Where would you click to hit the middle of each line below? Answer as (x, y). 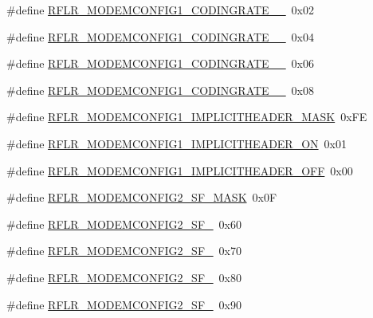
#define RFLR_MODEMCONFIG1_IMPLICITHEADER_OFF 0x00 (180, 170)
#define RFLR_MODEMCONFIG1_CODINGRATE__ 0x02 (161, 10)
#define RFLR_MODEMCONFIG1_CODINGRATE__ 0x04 (161, 36)
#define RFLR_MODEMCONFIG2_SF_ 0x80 (124, 277)
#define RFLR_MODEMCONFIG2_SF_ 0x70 (124, 251)
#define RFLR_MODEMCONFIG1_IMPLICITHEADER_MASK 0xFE (187, 117)
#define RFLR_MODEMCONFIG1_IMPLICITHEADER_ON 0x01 (177, 143)
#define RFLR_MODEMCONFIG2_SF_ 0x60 (124, 224)
